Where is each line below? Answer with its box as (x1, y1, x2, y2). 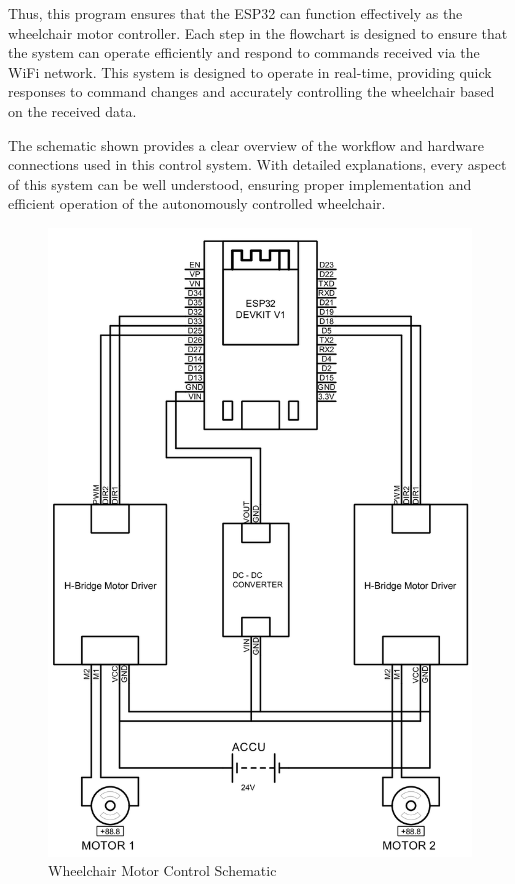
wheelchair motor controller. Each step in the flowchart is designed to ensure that (8, 22, 508, 43)
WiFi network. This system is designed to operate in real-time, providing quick (8, 61, 492, 82)
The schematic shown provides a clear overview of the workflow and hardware (8, 134, 485, 155)
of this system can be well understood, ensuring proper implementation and (8, 173, 472, 194)
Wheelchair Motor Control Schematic (48, 860, 277, 881)
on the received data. (8, 100, 137, 121)
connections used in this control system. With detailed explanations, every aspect (8, 154, 507, 175)
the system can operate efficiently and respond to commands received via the (8, 42, 480, 63)
